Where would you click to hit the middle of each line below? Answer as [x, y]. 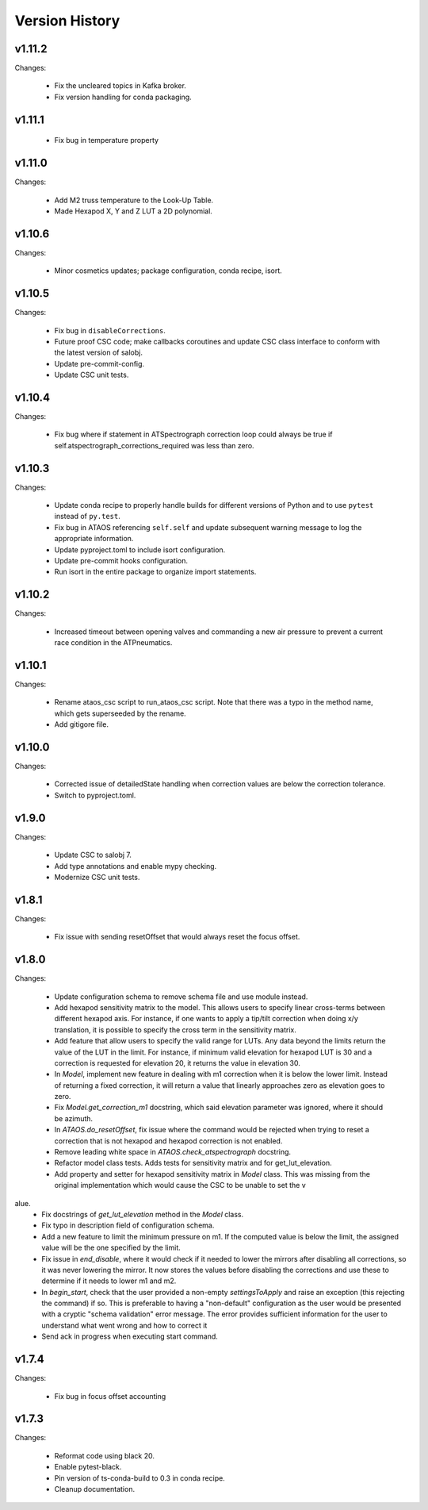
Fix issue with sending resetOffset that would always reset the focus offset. [177, 937]
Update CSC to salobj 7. [93, 855]
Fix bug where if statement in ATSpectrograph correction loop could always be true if [193, 434]
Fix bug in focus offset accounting [110, 1396]
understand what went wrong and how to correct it [124, 1325]
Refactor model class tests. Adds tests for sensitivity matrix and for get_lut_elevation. [193, 1163]
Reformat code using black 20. [104, 1455]
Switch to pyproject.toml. [95, 795]
